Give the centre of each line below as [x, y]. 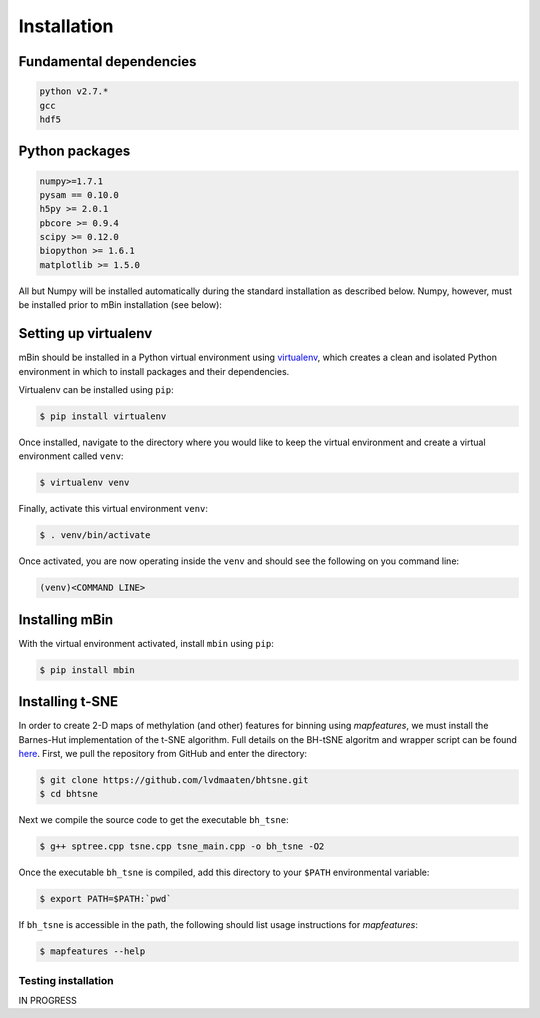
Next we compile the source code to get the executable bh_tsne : [153, 820]
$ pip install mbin [87, 669]
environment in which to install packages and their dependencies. [154, 371]
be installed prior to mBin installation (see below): [120, 305]
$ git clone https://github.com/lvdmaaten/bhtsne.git [174, 779]
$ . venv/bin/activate [95, 535]
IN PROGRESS [47, 1000]
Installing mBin [66, 619]
